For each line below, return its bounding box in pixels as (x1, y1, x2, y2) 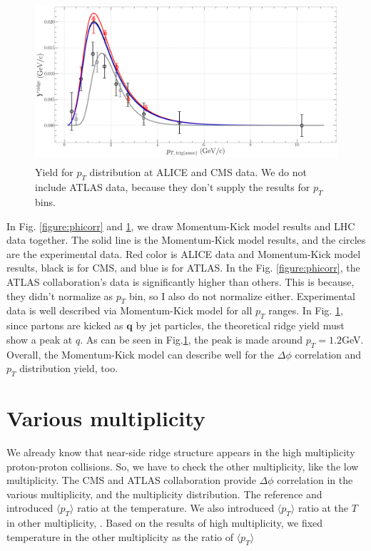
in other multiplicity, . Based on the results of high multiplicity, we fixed (6, 515, 323, 530)
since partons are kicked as (6, 318, 123, 333)
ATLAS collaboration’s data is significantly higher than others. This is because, (6, 274, 355, 289)
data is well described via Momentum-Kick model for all (6, 303, 253, 318)
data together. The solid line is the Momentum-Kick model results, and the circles (6, 232, 366, 247)
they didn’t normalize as (6, 288, 113, 303)
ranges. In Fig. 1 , (268, 303, 343, 318)
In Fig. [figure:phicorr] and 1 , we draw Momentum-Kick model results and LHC (6, 218, 355, 233)
